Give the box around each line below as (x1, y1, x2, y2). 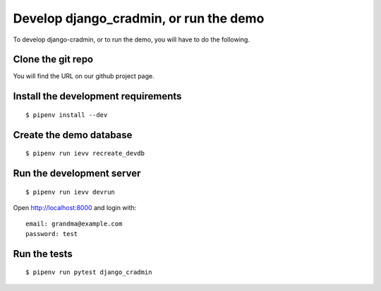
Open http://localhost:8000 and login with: (13, 204, 137, 212)
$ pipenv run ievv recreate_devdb (25, 149, 145, 158)
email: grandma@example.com (25, 220, 123, 228)
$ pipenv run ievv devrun (25, 187, 116, 196)
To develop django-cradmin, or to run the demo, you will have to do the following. (13, 35, 250, 44)
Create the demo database (13, 129, 133, 141)
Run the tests (13, 247, 73, 260)
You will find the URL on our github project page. (13, 72, 155, 80)
